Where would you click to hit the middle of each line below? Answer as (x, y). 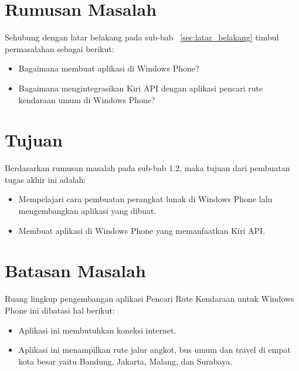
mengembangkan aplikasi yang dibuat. (87, 210)
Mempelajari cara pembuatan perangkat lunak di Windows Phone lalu (145, 199)
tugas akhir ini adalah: (45, 179)
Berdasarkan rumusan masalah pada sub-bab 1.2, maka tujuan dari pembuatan (147, 168)
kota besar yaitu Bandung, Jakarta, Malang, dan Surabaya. (125, 361)
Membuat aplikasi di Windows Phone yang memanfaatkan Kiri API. (142, 230)
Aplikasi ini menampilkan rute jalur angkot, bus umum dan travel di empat (154, 350)
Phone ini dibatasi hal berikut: (60, 310)
